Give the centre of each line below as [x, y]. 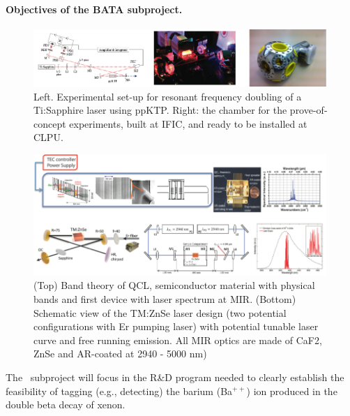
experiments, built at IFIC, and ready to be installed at [188, 123]
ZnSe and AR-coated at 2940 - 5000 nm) [120, 354]
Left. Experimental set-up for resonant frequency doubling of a [168, 96]
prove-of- [309, 110]
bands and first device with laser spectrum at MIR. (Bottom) [165, 298]
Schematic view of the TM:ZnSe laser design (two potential [160, 312]
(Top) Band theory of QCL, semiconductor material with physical [174, 285]
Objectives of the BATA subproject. [94, 9]
